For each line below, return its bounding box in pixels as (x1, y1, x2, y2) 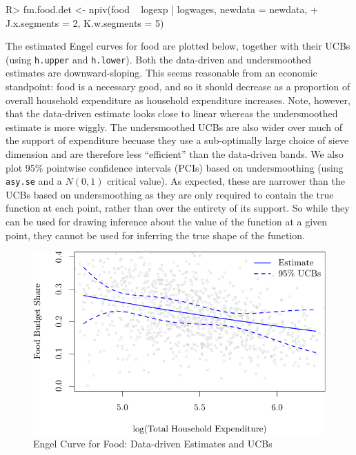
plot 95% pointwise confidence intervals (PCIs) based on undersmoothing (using (6, 160, 344, 174)
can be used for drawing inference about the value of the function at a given (6, 214, 328, 229)
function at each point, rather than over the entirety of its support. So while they (6, 201, 350, 215)
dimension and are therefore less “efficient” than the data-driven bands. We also (6, 147, 344, 161)
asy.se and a (6, 174, 62, 188)
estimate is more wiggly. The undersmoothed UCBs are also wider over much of (6, 119, 342, 134)
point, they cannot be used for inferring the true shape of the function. (6, 228, 305, 242)
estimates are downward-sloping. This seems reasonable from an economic (6, 65, 317, 80)
